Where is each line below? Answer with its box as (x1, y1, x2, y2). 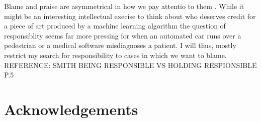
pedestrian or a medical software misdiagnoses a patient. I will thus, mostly (4, 40, 236, 50)
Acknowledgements (4, 98, 138, 119)
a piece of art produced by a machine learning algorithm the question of (4, 20, 226, 31)
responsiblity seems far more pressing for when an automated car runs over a (4, 30, 241, 40)
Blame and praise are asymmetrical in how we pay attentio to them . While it (4, 1, 244, 11)
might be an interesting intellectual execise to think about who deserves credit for (4, 10, 256, 21)
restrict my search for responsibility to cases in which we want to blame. (4, 49, 227, 60)
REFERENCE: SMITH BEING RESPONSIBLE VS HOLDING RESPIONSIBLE (4, 59, 257, 70)
